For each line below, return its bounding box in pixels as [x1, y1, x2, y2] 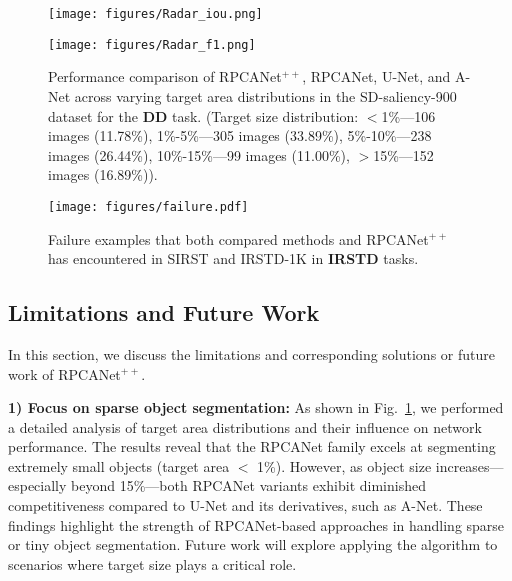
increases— [435, 455, 504, 476]
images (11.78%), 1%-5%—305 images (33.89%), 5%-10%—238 [48, 125, 432, 146]
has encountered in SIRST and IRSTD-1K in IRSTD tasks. [48, 248, 419, 269]
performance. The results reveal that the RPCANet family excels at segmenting [8, 436, 496, 457]
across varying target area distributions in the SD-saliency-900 [74, 85, 457, 106]
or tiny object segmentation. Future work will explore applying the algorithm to [8, 534, 498, 555]
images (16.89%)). [48, 164, 158, 185]
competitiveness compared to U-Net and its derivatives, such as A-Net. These [8, 495, 483, 516]
